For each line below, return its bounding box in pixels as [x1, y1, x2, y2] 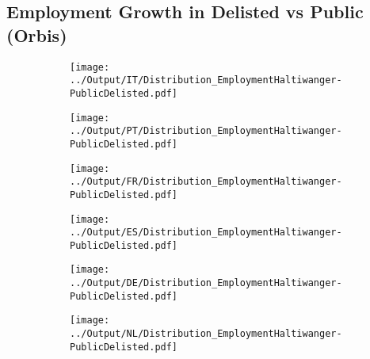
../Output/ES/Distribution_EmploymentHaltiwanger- [70, 227, 342, 239]
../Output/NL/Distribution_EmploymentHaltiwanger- [70, 328, 342, 340]
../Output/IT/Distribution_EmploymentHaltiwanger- [70, 74, 342, 86]
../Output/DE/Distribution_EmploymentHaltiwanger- [70, 277, 342, 289]
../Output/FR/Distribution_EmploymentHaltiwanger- [70, 176, 342, 188]
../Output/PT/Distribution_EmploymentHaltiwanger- [70, 125, 342, 137]
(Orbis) [6, 22, 67, 47]
